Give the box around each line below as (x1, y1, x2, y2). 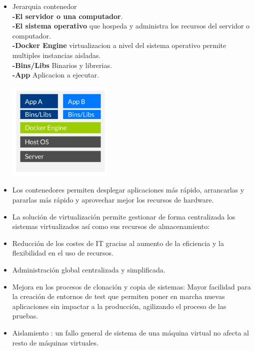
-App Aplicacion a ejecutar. (12, 69, 99, 80)
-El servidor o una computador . (12, 10, 123, 21)
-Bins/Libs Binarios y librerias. (12, 59, 112, 70)
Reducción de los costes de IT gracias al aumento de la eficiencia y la (12, 237, 224, 248)
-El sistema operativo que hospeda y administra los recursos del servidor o (12, 20, 250, 31)
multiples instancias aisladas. (12, 49, 101, 60)
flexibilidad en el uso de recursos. (12, 247, 113, 258)
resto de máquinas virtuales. (12, 337, 98, 347)
